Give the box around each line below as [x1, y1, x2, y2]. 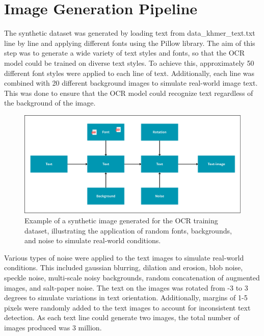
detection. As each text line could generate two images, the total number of [4, 312, 240, 323]
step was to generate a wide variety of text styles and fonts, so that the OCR [4, 47, 245, 58]
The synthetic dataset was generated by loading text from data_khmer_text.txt [4, 28, 255, 38]
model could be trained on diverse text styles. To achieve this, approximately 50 [4, 57, 254, 68]
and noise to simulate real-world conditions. [24, 235, 161, 246]
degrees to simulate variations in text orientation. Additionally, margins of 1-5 [4, 292, 248, 303]
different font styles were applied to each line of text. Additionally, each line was [4, 67, 255, 78]
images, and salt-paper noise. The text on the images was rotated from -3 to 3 [4, 282, 248, 293]
